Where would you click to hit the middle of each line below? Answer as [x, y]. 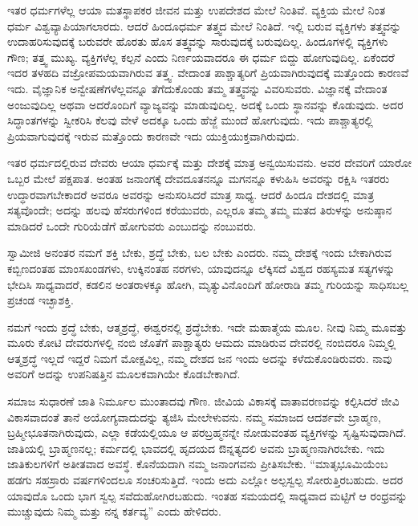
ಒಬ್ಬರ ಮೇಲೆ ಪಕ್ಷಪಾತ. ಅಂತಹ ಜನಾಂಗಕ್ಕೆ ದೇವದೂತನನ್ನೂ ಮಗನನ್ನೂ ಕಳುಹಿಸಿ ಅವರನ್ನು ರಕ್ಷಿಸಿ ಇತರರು [199, 178]
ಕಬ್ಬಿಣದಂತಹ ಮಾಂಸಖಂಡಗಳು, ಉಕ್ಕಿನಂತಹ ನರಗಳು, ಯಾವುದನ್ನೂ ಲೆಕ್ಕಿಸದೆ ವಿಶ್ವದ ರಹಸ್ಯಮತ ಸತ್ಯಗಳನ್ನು [201, 268]
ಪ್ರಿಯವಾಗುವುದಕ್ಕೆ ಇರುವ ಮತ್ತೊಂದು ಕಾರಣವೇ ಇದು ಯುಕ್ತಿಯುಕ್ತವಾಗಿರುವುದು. [154, 135]
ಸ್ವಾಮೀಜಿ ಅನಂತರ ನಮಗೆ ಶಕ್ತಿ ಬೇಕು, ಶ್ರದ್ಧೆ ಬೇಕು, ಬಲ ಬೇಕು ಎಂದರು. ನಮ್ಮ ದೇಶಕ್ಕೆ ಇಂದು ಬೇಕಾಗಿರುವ [200, 253]
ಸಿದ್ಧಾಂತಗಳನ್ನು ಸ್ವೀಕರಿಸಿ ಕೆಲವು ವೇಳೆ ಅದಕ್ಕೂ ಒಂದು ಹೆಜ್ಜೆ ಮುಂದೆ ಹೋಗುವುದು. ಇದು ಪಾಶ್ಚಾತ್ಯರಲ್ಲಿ [190, 120]
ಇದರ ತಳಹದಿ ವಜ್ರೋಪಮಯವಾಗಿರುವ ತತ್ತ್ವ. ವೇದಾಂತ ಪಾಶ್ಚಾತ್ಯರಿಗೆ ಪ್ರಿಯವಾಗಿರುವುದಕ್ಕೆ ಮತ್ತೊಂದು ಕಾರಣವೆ [208, 73]
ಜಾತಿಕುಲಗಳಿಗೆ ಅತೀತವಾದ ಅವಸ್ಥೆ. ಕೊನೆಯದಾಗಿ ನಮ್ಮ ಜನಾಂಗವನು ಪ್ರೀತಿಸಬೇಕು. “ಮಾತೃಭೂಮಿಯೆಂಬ [198, 464]
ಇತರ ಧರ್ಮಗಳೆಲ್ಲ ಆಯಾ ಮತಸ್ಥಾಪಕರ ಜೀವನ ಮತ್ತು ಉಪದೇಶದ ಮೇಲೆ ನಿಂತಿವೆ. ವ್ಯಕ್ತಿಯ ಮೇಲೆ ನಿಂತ [197, 10]
